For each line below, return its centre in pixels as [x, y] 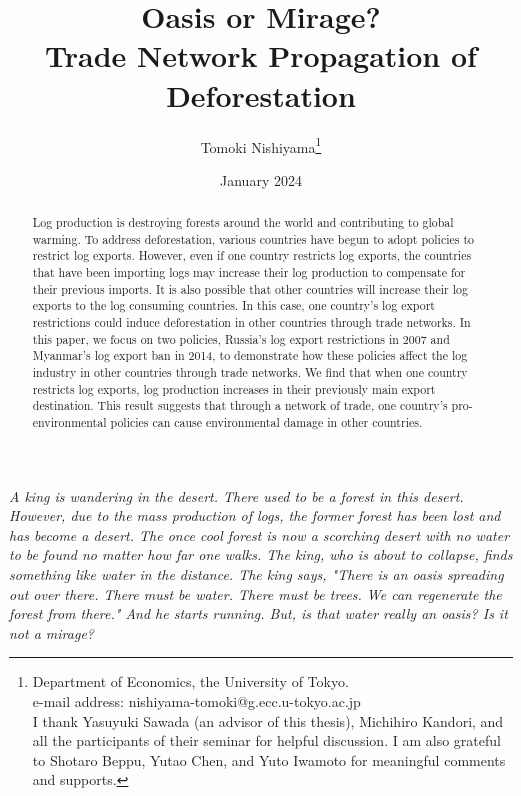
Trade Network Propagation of [261, 55]
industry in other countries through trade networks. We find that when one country [250, 372]
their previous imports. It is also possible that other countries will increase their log [250, 288]
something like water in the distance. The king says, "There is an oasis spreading [256, 574]
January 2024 [261, 179]
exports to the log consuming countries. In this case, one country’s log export [233, 305]
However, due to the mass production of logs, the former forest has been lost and [255, 515]
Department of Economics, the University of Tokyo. [190, 681]
